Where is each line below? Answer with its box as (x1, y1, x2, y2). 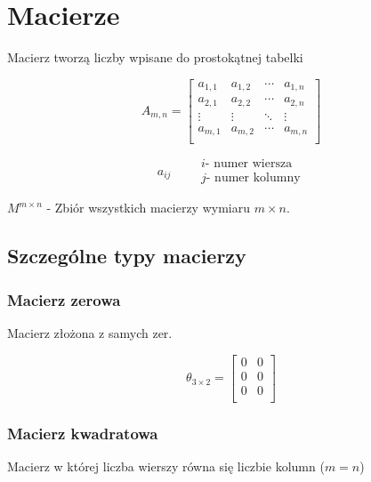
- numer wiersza (205, 157, 293, 171)
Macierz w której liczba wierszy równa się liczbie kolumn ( (7, 456, 325, 475)
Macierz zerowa (7, 288, 121, 310)
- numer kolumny (206, 172, 301, 185)
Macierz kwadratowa (7, 422, 158, 444)
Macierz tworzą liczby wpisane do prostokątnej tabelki (7, 48, 303, 67)
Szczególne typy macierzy (7, 242, 246, 269)
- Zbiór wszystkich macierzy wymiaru (46, 198, 250, 217)
